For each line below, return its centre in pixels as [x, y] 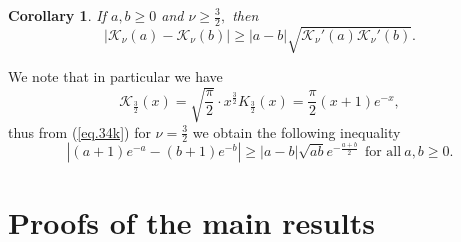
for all [383, 152]
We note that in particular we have [115, 76]
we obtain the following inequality [296, 131]
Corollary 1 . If [57, 15]
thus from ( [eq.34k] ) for [79, 131]
